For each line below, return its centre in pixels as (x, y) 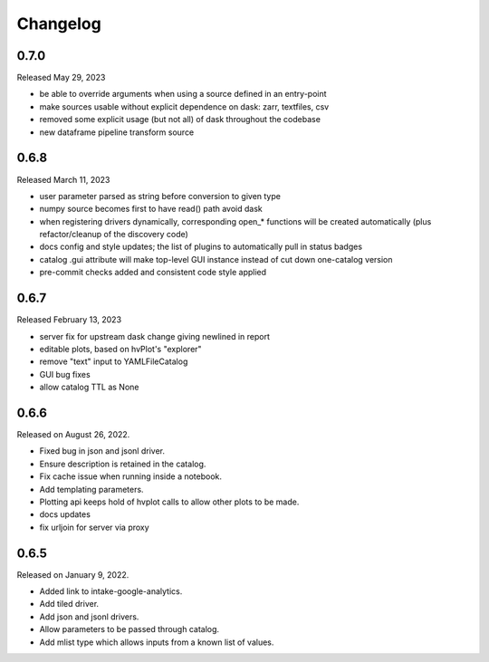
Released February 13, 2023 (69, 320)
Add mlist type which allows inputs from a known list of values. (157, 642)
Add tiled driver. (69, 604)
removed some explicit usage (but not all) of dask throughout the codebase (180, 120)
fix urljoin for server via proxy (94, 527)
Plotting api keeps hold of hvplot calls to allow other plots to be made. (169, 502)
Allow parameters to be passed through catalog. (129, 629)
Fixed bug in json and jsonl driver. (102, 451)
